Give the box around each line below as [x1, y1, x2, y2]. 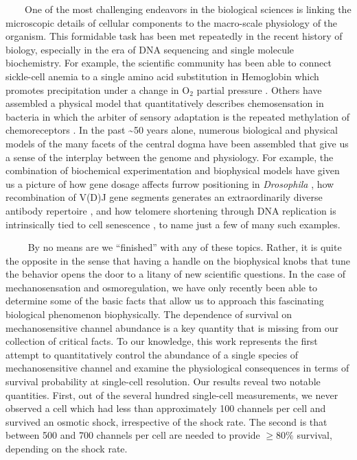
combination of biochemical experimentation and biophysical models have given [5, 163, 340, 178]
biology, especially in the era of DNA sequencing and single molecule [5, 42, 295, 56]
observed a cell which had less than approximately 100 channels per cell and [5, 401, 326, 415]
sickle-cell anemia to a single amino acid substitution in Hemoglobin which [5, 69, 319, 83]
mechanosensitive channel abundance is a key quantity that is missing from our [5, 320, 339, 335]
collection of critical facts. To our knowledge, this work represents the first [5, 334, 318, 348]
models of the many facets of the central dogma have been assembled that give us [5, 136, 349, 150]
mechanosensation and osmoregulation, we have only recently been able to [5, 280, 318, 294]
